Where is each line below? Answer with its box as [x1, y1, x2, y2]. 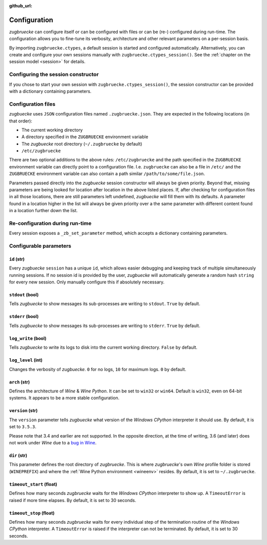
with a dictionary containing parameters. [9, 88, 91, 94]
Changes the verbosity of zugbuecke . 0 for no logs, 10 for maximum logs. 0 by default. [9, 366, 186, 372]
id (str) [9, 256, 25, 262]
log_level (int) [9, 357, 43, 363]
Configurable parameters [9, 243, 72, 250]
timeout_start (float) [9, 481, 57, 487]
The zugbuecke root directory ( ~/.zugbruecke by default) [21, 141, 142, 147]
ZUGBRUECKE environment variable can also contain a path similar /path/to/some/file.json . [9, 171, 205, 177]
